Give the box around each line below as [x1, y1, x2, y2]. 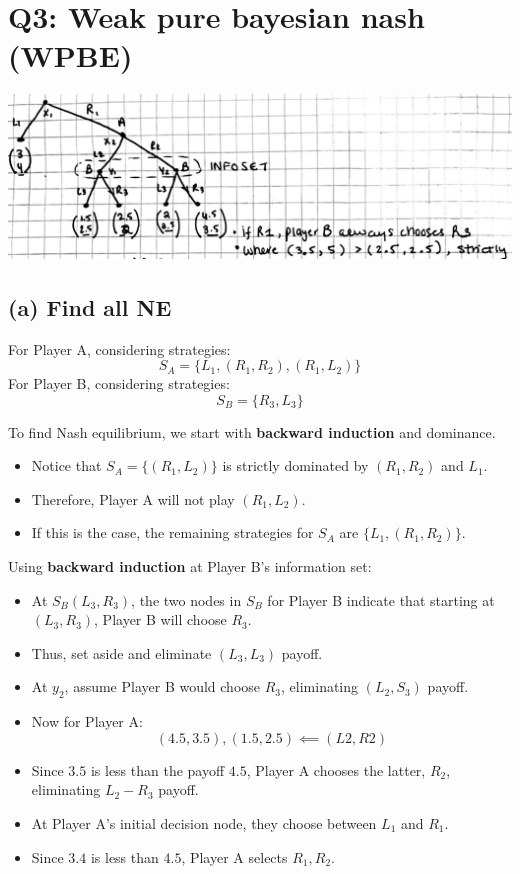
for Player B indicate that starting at [267, 589, 495, 610]
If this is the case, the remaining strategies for [31, 522, 314, 543]
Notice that [31, 455, 102, 476]
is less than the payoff [90, 759, 225, 780]
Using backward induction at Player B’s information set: [8, 556, 372, 577]
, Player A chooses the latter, [246, 759, 426, 780]
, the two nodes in [131, 589, 242, 610]
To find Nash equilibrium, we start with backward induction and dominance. [8, 421, 496, 442]
